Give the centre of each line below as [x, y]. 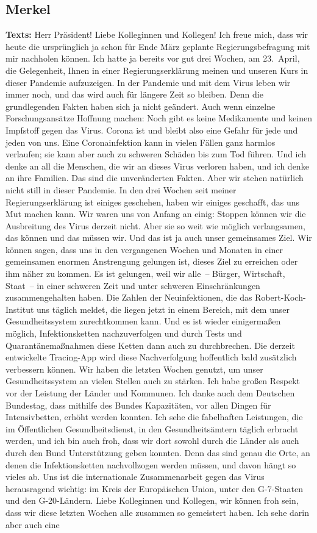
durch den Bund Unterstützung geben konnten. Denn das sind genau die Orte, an [158, 452]
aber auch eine [33, 524]
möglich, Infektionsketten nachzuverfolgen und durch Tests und [124, 333]
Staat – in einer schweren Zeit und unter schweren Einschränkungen [133, 285]
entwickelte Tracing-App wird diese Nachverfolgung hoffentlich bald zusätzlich [151, 357]
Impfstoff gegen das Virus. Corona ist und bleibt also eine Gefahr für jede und [152, 130]
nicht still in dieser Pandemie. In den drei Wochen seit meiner [121, 189]
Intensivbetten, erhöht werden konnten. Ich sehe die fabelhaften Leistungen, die [154, 417]
